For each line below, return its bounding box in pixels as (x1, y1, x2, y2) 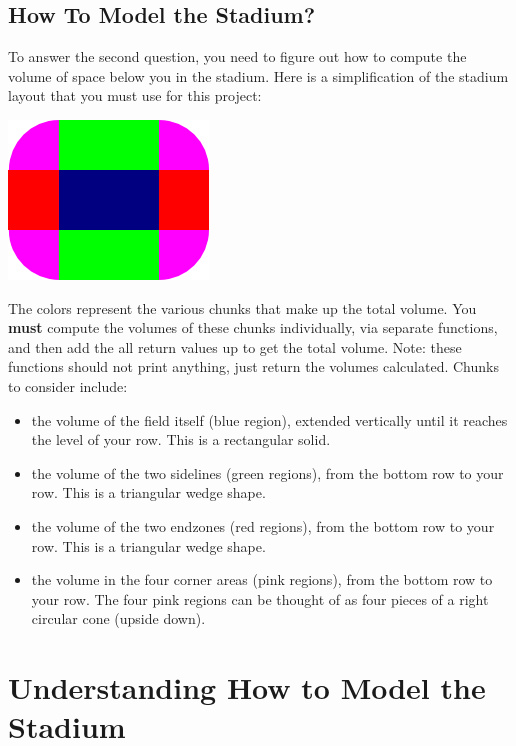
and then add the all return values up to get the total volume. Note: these (8, 336, 462, 357)
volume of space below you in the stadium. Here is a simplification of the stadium (8, 65, 509, 86)
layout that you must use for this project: (8, 85, 262, 106)
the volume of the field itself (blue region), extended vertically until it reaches (31, 409, 508, 430)
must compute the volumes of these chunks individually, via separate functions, (8, 317, 498, 338)
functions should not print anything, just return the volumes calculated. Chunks (8, 356, 499, 377)
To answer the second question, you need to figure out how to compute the (8, 46, 467, 67)
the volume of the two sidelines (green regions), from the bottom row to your (31, 462, 504, 483)
